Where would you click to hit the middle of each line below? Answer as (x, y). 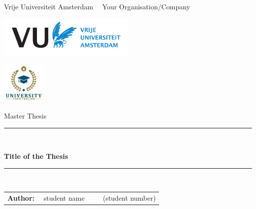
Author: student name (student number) (82, 198)
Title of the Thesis (36, 156)
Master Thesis (25, 115)
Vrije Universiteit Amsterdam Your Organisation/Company (97, 6)
